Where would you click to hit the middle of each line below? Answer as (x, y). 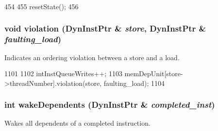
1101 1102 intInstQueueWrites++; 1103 (63, 74)
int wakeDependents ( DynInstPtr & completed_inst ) (110, 105)
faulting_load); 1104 (134, 83)
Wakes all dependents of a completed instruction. (77, 123)
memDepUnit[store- (154, 74)
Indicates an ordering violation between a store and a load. (92, 57)
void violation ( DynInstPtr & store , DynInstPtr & (105, 28)
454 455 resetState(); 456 (42, 6)
